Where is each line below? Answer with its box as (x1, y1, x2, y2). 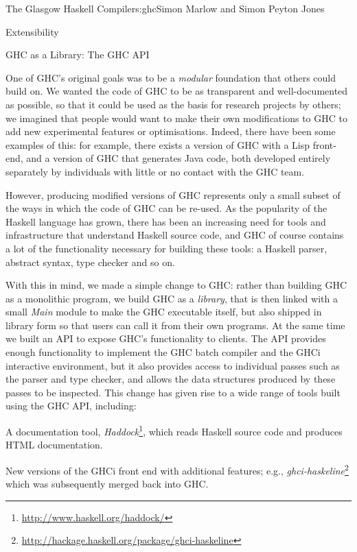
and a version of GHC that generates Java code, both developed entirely (26, 151, 331, 165)
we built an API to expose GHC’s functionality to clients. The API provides (5, 331, 326, 346)
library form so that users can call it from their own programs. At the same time (5, 317, 345, 332)
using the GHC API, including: (5, 398, 137, 413)
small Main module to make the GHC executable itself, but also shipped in (5, 304, 322, 319)
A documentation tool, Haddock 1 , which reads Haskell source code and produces (5, 422, 343, 438)
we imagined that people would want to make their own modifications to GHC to (5, 110, 347, 125)
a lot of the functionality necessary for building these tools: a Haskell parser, (5, 241, 327, 255)
